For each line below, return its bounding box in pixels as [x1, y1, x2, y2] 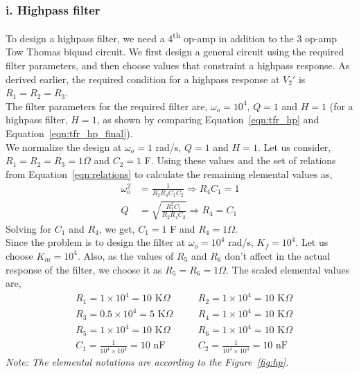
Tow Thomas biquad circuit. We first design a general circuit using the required [6, 44, 344, 59]
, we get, [98, 221, 135, 235]
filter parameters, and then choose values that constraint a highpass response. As [6, 58, 350, 73]
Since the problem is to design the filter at [6, 235, 186, 249]
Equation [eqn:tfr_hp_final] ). [6, 126, 133, 141]
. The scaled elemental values [225, 262, 350, 276]
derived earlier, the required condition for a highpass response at [6, 71, 280, 86]
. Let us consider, [257, 139, 331, 154]
